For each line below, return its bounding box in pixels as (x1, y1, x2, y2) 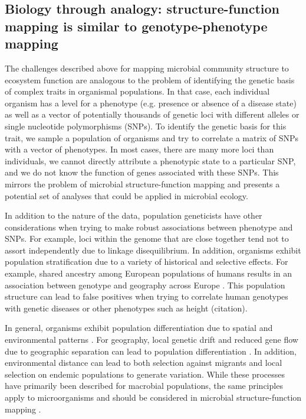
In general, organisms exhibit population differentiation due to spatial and (5, 321, 273, 334)
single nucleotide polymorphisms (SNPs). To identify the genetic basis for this (5, 119, 287, 132)
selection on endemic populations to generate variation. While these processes (5, 368, 285, 380)
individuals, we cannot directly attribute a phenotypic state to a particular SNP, (5, 154, 296, 167)
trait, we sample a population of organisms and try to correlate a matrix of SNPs (5, 131, 299, 144)
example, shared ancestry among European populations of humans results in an (5, 267, 292, 280)
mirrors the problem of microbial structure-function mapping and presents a (5, 177, 280, 190)
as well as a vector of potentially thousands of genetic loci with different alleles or (5, 108, 300, 121)
